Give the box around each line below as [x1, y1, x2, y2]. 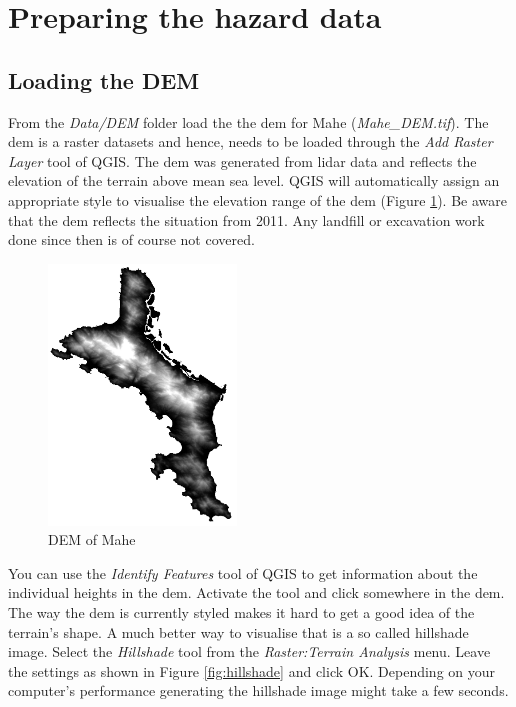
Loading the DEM [8, 64, 200, 95]
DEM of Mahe [48, 529, 136, 550]
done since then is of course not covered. [8, 229, 255, 250]
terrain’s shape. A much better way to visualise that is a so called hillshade [8, 621, 469, 642]
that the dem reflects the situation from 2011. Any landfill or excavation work [8, 209, 485, 230]
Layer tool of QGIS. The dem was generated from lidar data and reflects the [8, 150, 477, 171]
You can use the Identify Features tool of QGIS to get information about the [8, 562, 478, 583]
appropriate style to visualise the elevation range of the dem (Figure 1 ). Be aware [8, 189, 507, 210]
